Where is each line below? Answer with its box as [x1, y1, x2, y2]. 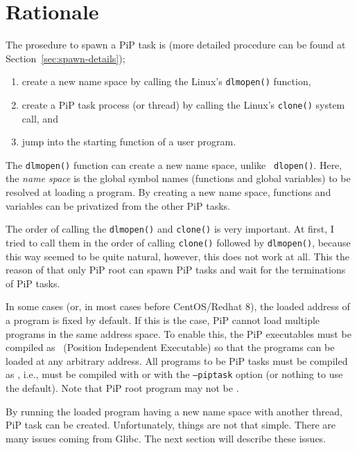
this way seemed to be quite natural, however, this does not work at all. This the [6, 249, 349, 263]
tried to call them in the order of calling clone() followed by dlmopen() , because [6, 235, 351, 249]
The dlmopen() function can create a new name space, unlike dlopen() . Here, [6, 157, 342, 172]
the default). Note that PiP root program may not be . [6, 380, 239, 395]
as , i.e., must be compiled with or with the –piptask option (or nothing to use [6, 367, 343, 381]
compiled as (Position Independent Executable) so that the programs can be [6, 340, 335, 354]
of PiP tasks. [6, 276, 60, 290]
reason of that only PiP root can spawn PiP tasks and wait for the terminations [6, 262, 346, 277]
